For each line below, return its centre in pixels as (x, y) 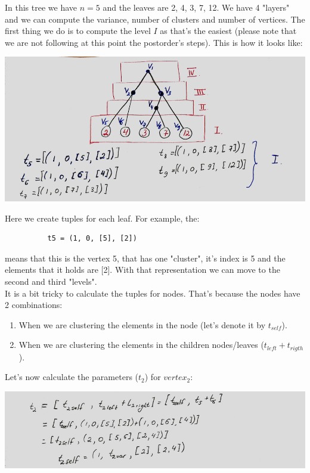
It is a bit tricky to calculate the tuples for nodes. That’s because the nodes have (153, 293)
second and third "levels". (51, 281)
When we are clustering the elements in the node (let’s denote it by (142, 324)
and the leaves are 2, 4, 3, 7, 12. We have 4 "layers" (196, 7)
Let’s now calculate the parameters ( (72, 377)
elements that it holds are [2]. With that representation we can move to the (142, 270)
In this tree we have (41, 7)
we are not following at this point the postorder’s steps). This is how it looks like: (154, 42)
